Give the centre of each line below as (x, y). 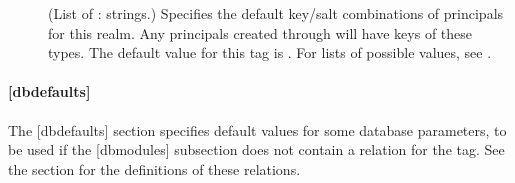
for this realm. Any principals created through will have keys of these (260, 32)
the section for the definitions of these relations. (154, 168)
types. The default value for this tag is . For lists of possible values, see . (270, 52)
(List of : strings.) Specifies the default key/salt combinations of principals (276, 13)
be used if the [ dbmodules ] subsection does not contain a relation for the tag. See (256, 149)
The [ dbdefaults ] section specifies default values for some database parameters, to (257, 129)
